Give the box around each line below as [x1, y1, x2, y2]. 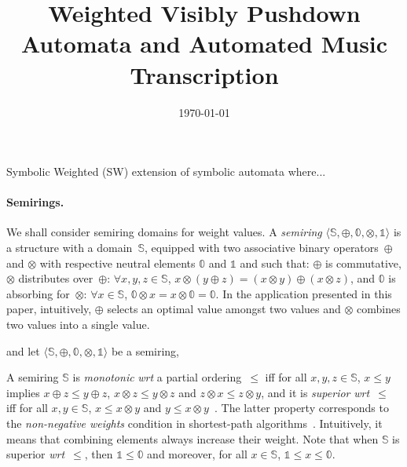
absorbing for [6, 285, 70, 301]
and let [6, 342, 40, 359]
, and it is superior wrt [261, 384, 370, 400]
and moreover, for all [147, 446, 247, 462]
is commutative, [325, 254, 401, 271]
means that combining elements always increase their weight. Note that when [6, 430, 379, 447]
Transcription [130, 58, 279, 90]
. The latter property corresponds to [214, 400, 389, 416]
